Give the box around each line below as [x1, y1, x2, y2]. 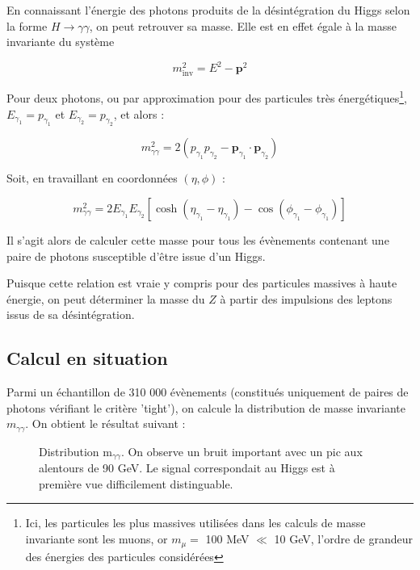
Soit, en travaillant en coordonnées [6, 170, 178, 187]
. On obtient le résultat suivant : [25, 415, 186, 432]
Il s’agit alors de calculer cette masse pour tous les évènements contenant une [6, 232, 389, 249]
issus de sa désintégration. [6, 306, 135, 323]
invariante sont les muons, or [25, 530, 168, 547]
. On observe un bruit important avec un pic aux [120, 442, 363, 459]
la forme [6, 17, 48, 34]
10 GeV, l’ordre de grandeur [274, 530, 414, 547]
